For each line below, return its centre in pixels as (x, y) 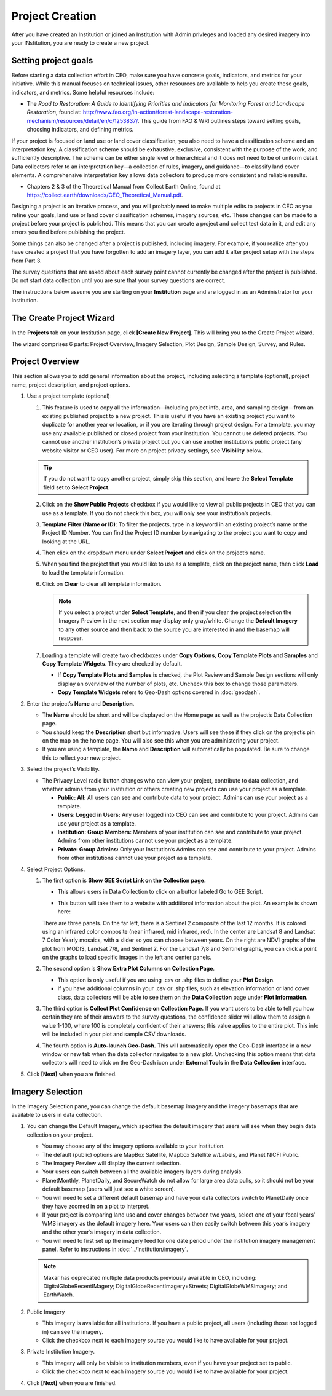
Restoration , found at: (54, 112)
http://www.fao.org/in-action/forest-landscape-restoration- (158, 112)
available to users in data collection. (57, 1115)
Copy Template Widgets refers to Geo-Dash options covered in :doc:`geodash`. (159, 692)
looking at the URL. (66, 542)
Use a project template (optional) (68, 396)
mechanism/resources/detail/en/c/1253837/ (82, 120)
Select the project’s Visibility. (63, 769)
